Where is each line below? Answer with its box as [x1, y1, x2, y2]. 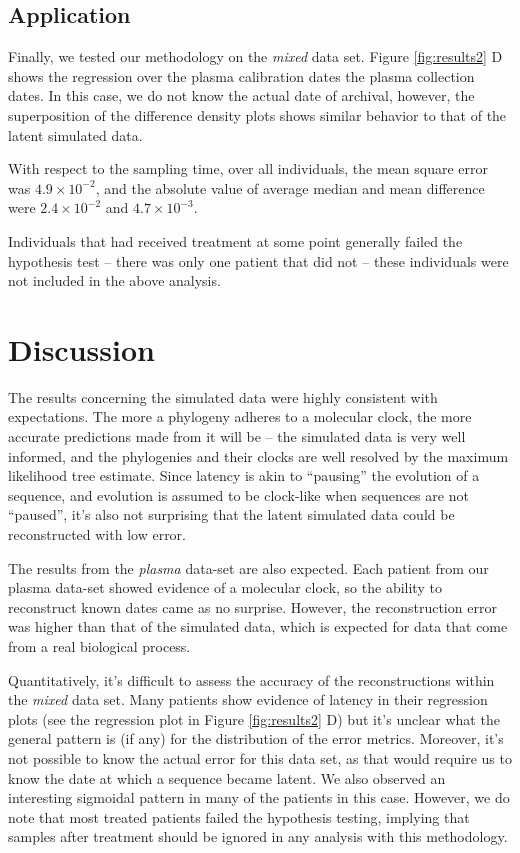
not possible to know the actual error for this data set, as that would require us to [8, 747, 512, 768]
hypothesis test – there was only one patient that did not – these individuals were [8, 250, 509, 271]
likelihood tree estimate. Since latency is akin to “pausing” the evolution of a [8, 465, 480, 486]
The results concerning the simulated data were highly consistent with [8, 386, 438, 407]
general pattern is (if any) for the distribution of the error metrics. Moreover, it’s [8, 728, 504, 749]
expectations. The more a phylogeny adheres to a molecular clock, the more [8, 406, 472, 427]
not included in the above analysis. [8, 270, 221, 291]
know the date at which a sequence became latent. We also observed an [8, 767, 446, 788]
